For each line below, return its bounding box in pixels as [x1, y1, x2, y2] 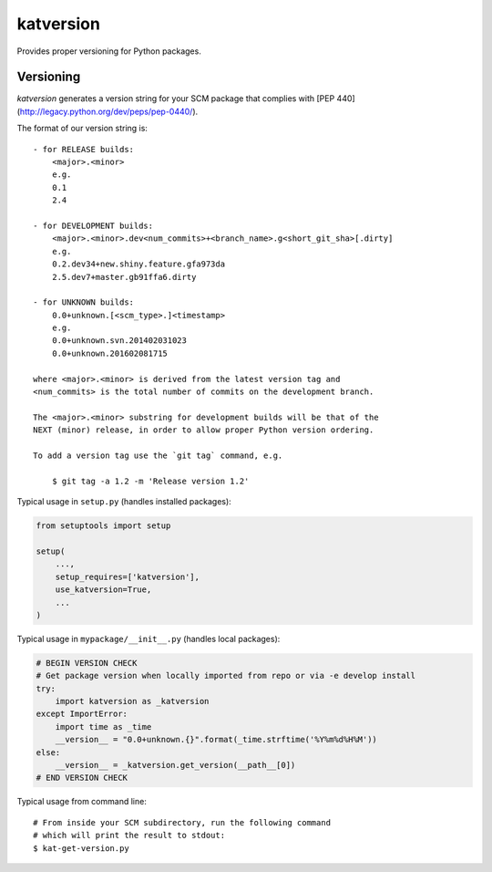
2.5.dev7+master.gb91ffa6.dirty [51, 272, 197, 282]
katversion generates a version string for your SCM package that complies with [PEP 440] [16, 93, 355, 104]
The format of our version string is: [16, 123, 148, 134]
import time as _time [55, 721, 152, 732]
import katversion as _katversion [55, 696, 210, 707]
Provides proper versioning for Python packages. [16, 46, 202, 57]
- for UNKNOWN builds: [33, 297, 135, 307]
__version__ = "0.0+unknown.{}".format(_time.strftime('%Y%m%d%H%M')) [55, 734, 378, 745]
